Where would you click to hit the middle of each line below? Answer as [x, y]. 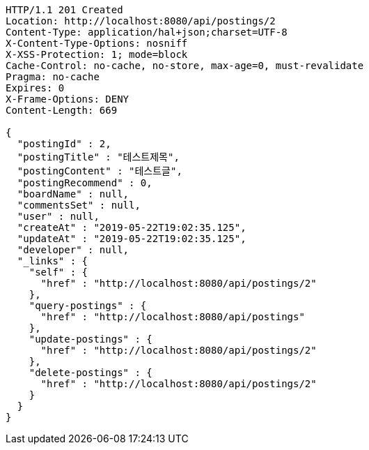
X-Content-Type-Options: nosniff [97, 43]
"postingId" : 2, [64, 144]
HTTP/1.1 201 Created [64, 10]
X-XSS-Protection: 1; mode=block [97, 54]
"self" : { [58, 272]
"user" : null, [58, 216]
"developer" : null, [73, 250]
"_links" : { [53, 261]
